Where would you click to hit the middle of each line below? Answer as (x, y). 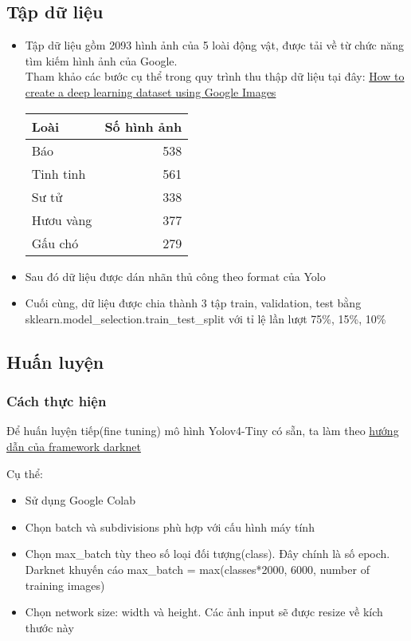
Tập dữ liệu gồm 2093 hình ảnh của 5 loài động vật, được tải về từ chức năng (215, 45)
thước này (49, 627)
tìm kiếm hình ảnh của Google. (101, 60)
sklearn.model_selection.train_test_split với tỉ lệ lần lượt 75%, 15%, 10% (205, 318)
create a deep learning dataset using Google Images (151, 91)
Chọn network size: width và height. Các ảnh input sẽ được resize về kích (204, 612)
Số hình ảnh (143, 126)
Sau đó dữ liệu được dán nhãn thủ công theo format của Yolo (175, 276)
